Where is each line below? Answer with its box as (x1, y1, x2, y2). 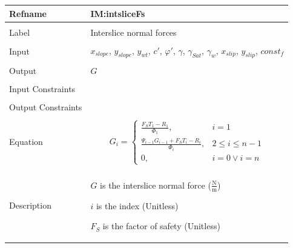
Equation (9, 135, 43, 148)
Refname (9, 7, 47, 19)
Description (9, 199, 51, 212)
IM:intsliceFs (90, 7, 145, 19)
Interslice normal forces (90, 25, 177, 38)
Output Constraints (9, 101, 82, 113)
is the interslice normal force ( (100, 178, 211, 191)
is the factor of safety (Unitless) (102, 220, 220, 232)
